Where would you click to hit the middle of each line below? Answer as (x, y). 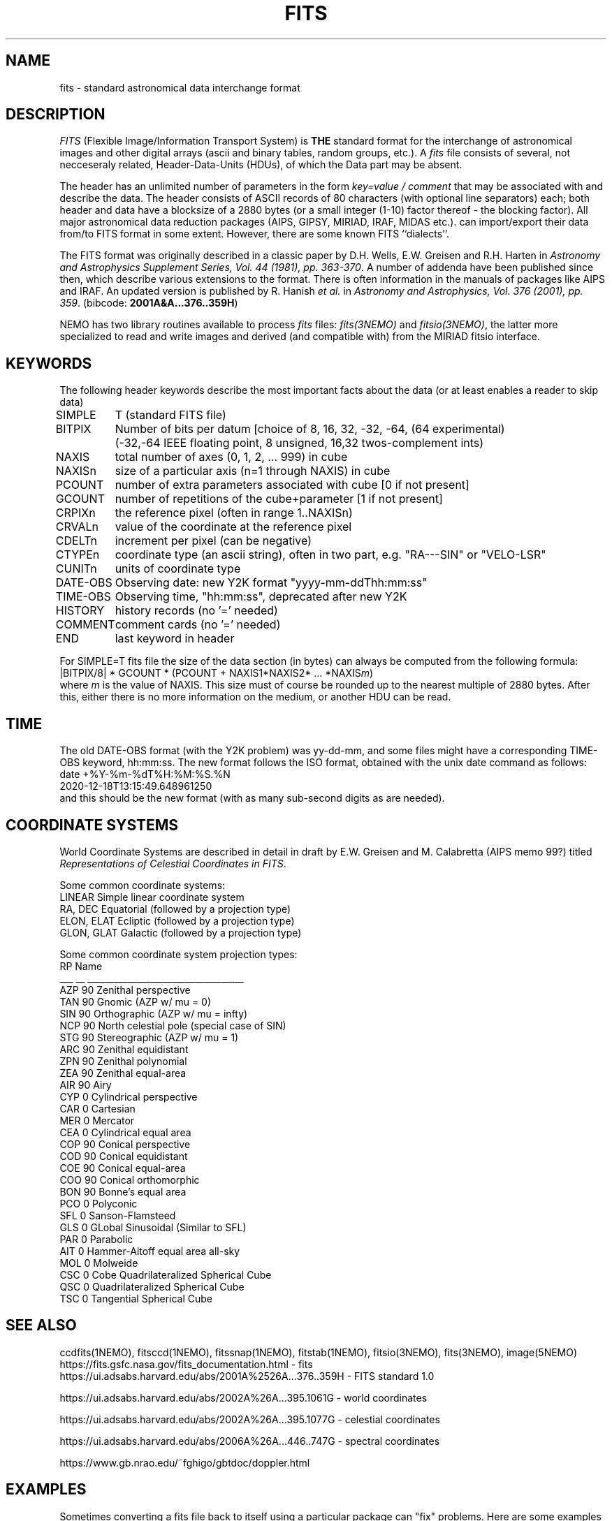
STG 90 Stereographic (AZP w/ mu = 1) (149, 1037)
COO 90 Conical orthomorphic (130, 1180)
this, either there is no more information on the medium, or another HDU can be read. (255, 697)
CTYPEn (78, 555)
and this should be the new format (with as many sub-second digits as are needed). (252, 798)
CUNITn (76, 569)
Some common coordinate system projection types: (178, 954)
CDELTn (76, 541)
